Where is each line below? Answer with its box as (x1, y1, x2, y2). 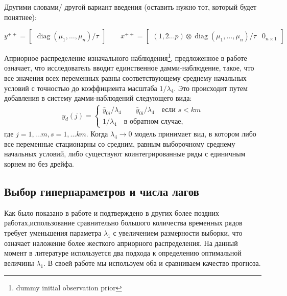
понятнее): (4, 11, 37, 22)
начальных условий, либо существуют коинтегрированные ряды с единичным (4, 148, 246, 159)
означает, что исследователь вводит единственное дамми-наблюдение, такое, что (4, 62, 254, 73)
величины (4, 257, 34, 268)
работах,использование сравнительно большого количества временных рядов (4, 217, 243, 228)
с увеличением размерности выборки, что (113, 227, 243, 238)
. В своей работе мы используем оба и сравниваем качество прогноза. (43, 257, 261, 268)
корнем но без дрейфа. (4, 158, 74, 169)
